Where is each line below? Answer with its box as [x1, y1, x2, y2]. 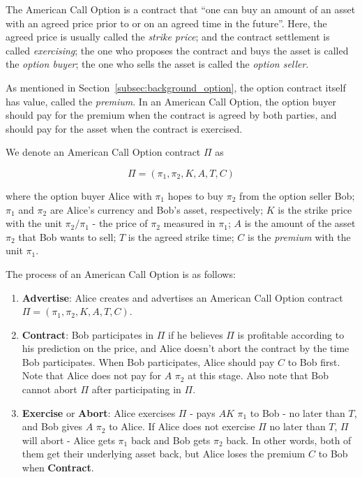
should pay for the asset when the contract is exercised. [6, 121, 243, 135]
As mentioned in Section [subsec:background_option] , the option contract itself [6, 80, 346, 94]
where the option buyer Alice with [6, 188, 152, 203]
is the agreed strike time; [128, 229, 234, 244]
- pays [190, 405, 216, 420]
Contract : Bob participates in [22, 327, 154, 342]
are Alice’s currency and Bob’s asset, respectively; [50, 202, 264, 217]
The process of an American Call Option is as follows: [6, 266, 236, 281]
